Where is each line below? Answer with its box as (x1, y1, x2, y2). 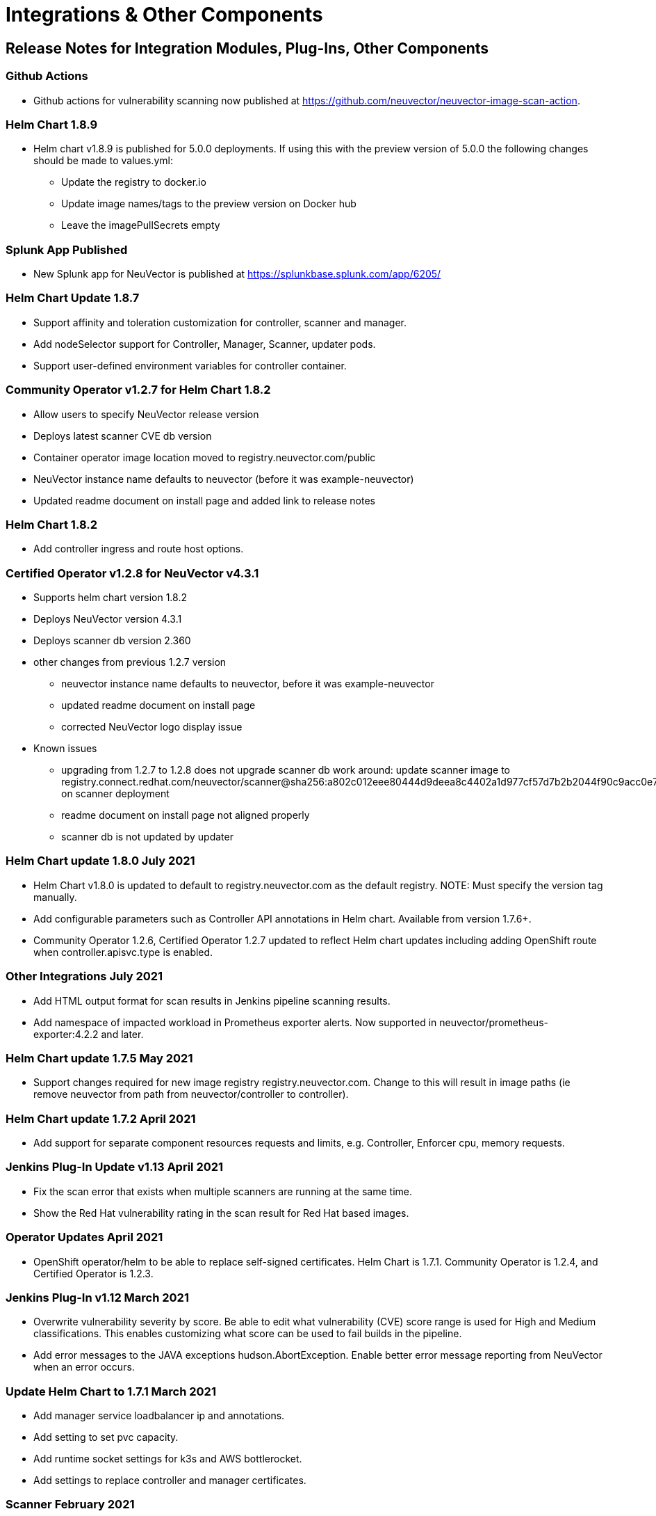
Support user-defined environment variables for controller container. (33, 359, 347, 372)
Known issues (33, 742, 97, 755)
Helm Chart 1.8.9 (6, 117, 98, 131)
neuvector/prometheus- (439, 1016, 548, 1028)
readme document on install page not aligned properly (61, 809, 310, 822)
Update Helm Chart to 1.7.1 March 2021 (6, 1384, 216, 1398)
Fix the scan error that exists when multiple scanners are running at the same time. (33, 1185, 412, 1197)
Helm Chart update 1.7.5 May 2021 (6, 1051, 193, 1065)
